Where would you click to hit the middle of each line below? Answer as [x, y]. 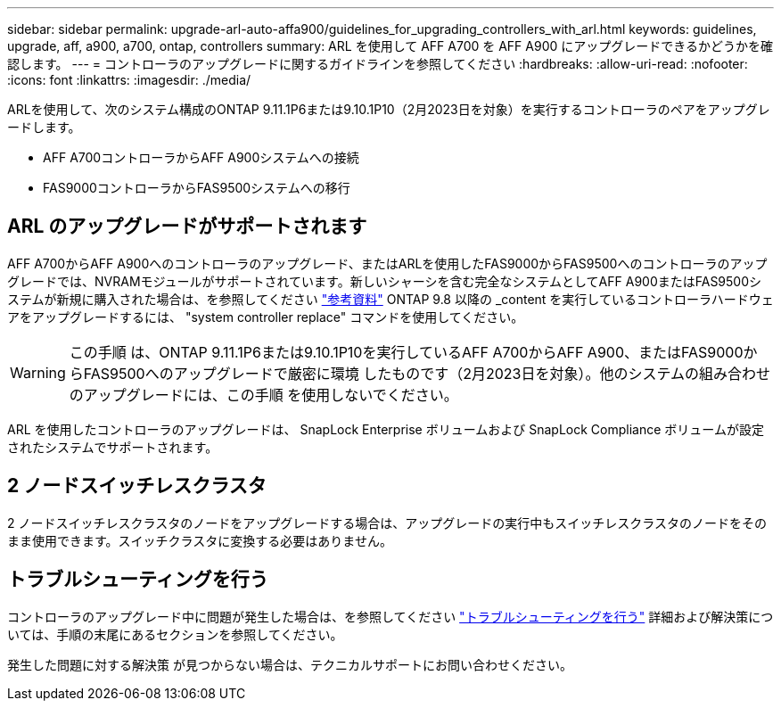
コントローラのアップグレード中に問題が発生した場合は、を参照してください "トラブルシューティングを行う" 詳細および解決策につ [390, 616]
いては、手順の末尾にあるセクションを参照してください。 [175, 634]
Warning [38, 372]
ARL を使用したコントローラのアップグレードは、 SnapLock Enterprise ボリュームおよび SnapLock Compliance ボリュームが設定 [386, 429]
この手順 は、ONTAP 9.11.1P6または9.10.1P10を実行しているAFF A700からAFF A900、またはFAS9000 [406, 352]
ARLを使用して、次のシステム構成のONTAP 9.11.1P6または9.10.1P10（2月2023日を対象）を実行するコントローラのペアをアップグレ [389, 109]
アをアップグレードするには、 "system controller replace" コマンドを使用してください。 [266, 317]
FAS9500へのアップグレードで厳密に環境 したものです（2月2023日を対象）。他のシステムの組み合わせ [427, 373]
